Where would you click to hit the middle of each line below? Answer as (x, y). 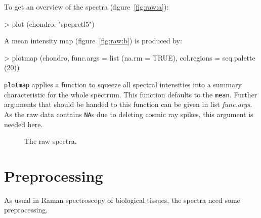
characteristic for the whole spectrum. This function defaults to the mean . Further (131, 94)
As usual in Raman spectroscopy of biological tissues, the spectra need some (122, 200)
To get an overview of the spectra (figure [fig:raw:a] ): (86, 7)
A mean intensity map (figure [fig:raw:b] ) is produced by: (93, 41)
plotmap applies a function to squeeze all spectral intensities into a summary (123, 84)
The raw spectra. (51, 141)
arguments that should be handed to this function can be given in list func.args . (128, 104)
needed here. (24, 124)
